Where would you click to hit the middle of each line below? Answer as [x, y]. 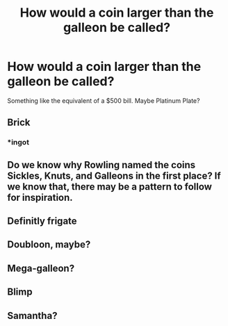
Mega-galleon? [41, 268]
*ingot [18, 142]
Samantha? [32, 315]
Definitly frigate [42, 221]
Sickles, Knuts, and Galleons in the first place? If [114, 176]
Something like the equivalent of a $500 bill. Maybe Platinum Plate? [104, 100]
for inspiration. [40, 197]
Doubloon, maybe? [49, 245]
